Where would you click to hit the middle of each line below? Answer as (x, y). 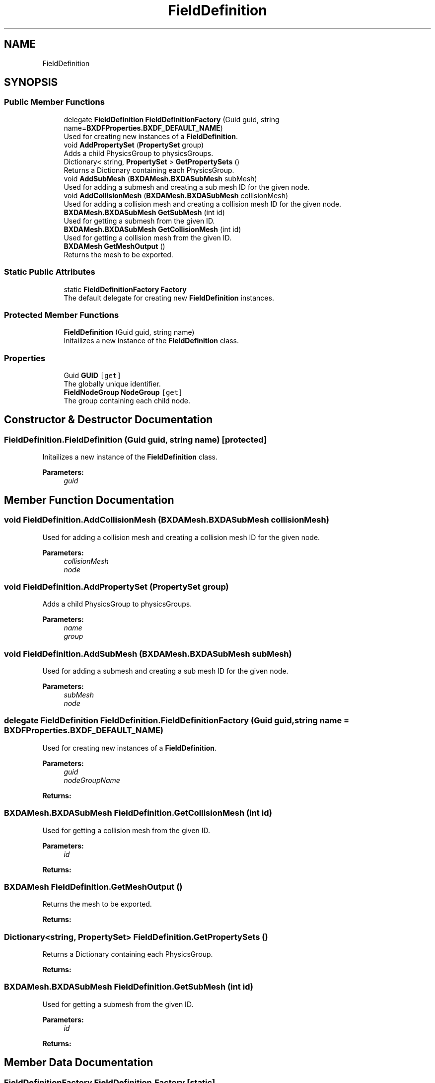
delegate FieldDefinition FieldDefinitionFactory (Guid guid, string (172, 119)
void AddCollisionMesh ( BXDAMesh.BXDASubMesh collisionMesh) (176, 195)
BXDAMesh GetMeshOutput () (114, 246)
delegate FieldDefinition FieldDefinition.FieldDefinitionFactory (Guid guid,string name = (177, 721)
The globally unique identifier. (112, 384)
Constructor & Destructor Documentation (109, 420)
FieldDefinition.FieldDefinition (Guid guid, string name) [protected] (136, 439)
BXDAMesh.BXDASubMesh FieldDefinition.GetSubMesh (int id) (129, 987)
